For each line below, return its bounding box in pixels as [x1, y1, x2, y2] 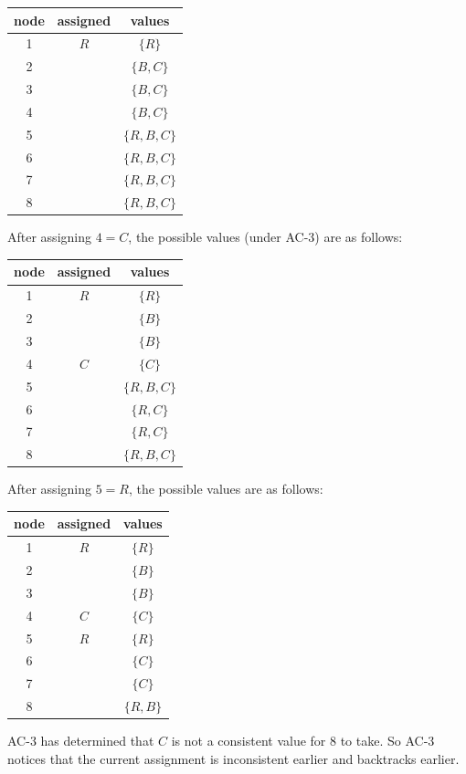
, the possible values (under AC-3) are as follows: [128, 227, 403, 246]
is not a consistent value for [171, 731, 326, 750]
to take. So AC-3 [340, 731, 435, 750]
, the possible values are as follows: [128, 479, 323, 498]
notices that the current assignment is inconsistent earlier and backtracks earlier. [7, 748, 460, 768]
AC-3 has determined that [7, 731, 154, 750]
